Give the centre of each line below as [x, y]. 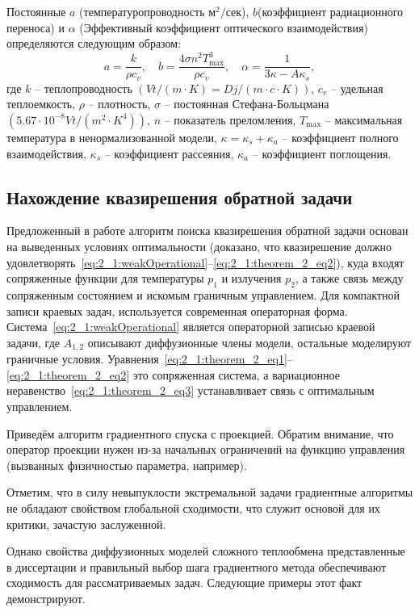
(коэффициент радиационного [331, 11]
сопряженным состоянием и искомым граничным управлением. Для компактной [203, 294]
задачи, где [33, 342]
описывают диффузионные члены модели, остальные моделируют [249, 342]
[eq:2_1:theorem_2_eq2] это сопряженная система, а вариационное [173, 374]
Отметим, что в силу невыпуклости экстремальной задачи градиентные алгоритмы [210, 492]
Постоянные [36, 11]
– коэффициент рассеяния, [169, 153]
